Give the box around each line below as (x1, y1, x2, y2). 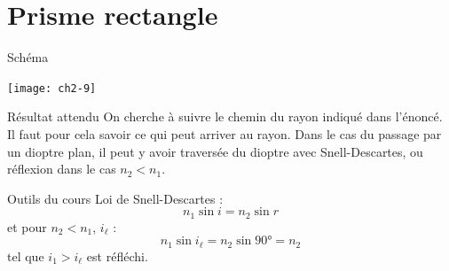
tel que (7, 246, 44, 265)
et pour (7, 217, 47, 236)
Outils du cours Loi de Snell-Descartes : (7, 189, 224, 207)
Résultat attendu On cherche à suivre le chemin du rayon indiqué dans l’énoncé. (7, 107, 443, 126)
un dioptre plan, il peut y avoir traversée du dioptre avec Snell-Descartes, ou (7, 142, 423, 160)
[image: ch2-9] (7, 81, 97, 95)
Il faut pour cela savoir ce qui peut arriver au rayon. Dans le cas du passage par (7, 124, 442, 143)
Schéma (7, 48, 49, 66)
